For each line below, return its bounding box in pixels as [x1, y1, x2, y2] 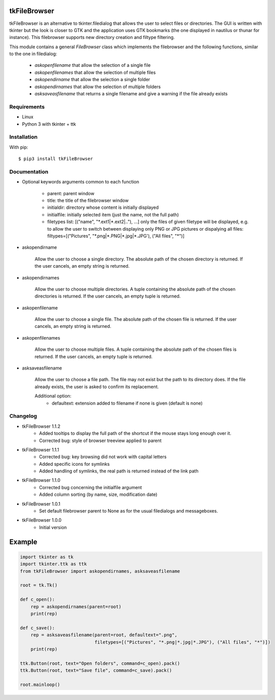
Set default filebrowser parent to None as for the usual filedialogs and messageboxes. [39, 508, 218, 514]
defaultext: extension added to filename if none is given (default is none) [52, 400, 203, 406]
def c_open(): [20, 597, 55, 603]
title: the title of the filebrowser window [47, 198, 129, 204]
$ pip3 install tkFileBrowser [18, 156, 94, 162]
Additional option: [34, 393, 72, 399]
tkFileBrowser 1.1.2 [22, 423, 61, 429]
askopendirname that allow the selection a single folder [34, 77, 150, 83]
